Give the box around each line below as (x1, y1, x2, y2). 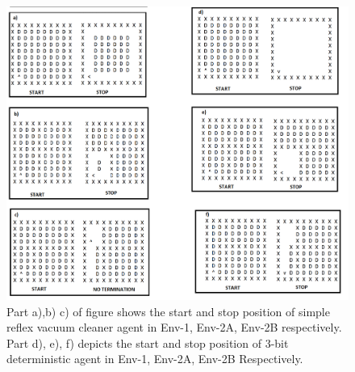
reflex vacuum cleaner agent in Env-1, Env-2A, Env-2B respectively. (6, 319, 342, 336)
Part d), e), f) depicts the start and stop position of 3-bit (6, 334, 289, 351)
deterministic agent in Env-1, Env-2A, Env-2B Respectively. (6, 350, 303, 367)
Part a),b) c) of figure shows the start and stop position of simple (6, 302, 330, 319)
